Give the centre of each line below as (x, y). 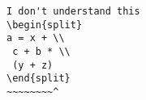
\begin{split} (45, 25)
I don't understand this (73, 11)
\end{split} (39, 79)
